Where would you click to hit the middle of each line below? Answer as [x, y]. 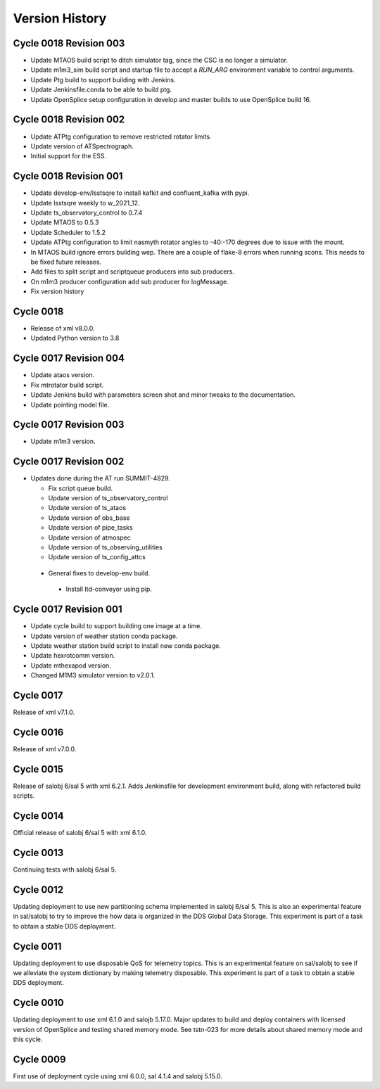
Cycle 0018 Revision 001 [68, 176]
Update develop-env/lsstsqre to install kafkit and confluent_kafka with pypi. [140, 193]
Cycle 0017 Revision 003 [69, 425]
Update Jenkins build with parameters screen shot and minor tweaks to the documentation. [163, 395]
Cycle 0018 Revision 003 [69, 43]
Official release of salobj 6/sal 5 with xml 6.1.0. [80, 833]
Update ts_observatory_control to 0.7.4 [87, 212]
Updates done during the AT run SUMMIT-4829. [100, 478]
